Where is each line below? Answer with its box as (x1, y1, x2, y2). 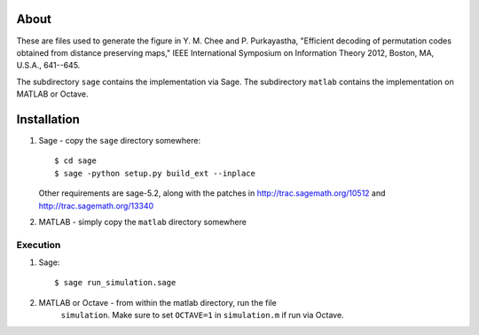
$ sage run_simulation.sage (54, 277, 177, 288)
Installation (16, 112, 80, 127)
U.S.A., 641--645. (16, 60, 81, 71)
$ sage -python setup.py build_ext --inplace (54, 168, 256, 178)
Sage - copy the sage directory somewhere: (38, 135, 201, 145)
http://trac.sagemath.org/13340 (38, 200, 154, 211)
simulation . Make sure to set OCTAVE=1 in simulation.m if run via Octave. (60, 310, 345, 321)
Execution (16, 238, 61, 251)
